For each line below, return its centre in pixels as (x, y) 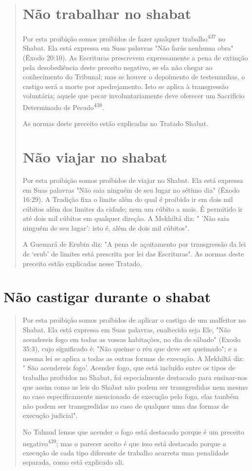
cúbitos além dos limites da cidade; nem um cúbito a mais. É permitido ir (133, 208)
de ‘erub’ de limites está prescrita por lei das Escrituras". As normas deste (133, 254)
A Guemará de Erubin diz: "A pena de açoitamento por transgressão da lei (134, 244)
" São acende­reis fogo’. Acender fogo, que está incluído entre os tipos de (129, 368)
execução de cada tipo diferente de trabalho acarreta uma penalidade (126, 452)
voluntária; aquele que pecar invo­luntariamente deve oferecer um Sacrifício (134, 96)
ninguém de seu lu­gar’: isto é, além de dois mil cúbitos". (106, 227)
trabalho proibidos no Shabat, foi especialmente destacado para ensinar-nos (135, 377)
